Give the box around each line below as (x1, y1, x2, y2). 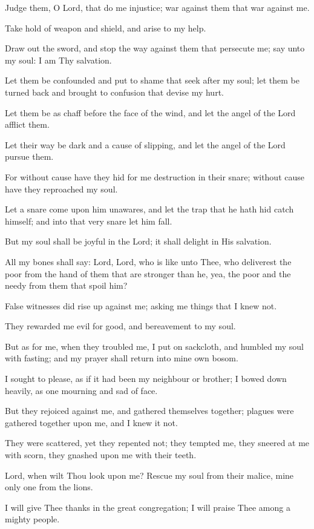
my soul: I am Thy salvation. (5, 53, 112, 66)
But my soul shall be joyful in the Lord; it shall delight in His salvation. (5, 235, 272, 248)
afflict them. (5, 118, 50, 131)
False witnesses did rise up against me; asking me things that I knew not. (5, 299, 277, 312)
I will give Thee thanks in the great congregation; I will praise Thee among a (5, 501, 290, 513)
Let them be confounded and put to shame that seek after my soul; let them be (5, 74, 299, 87)
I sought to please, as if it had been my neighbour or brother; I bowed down (5, 372, 287, 385)
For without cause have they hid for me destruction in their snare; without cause (5, 170, 304, 183)
